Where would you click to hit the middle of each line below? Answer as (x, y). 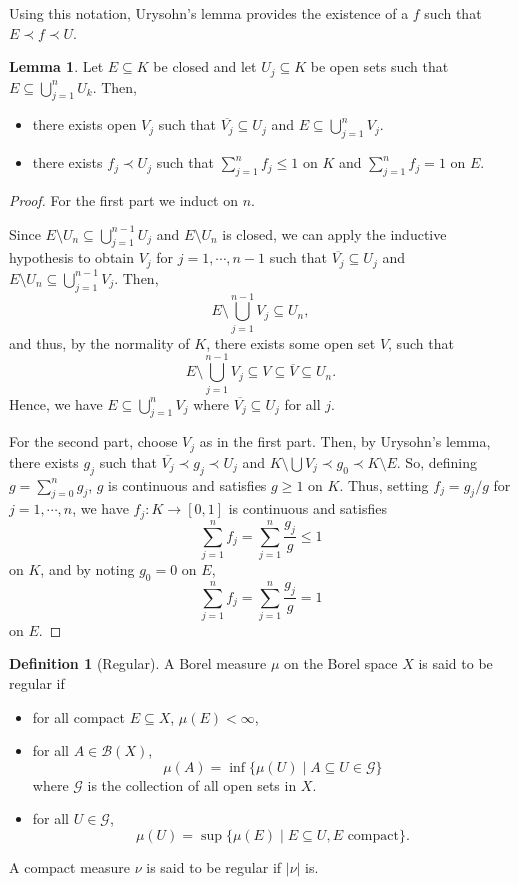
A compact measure (70, 867)
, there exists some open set (291, 342)
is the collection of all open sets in (192, 784)
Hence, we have (56, 403)
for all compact (79, 716)
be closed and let (205, 66)
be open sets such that (379, 66)
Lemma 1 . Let (56, 66)
